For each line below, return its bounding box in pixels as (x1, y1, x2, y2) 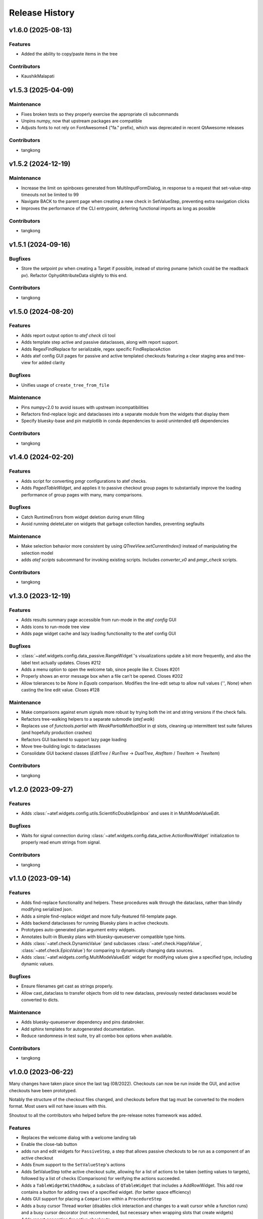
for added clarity (32, 360, 65, 366)
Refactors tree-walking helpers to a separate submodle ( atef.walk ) (21, 716, 155, 722)
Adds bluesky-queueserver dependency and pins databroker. (21, 1019, 145, 1025)
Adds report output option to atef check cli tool (21, 332, 115, 338)
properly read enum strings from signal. (21, 839, 101, 845)
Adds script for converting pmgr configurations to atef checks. (21, 478, 147, 484)
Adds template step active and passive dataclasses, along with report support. (21, 339, 179, 345)
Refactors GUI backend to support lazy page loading (21, 736, 127, 742)
